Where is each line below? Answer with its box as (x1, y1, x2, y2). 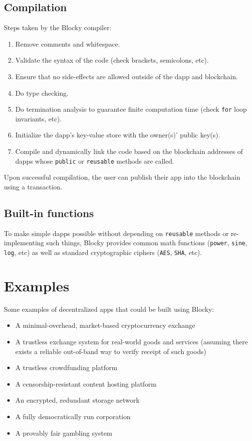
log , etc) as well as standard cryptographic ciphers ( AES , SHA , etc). (4, 247, 202, 257)
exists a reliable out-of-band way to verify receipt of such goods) (15, 346, 206, 356)
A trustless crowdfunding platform (15, 362, 118, 373)
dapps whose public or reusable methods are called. (15, 155, 174, 166)
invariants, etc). (15, 113, 62, 123)
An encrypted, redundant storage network (15, 395, 140, 405)
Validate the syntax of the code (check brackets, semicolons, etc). (15, 55, 209, 65)
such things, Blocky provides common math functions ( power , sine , (46, 237, 248, 248)
